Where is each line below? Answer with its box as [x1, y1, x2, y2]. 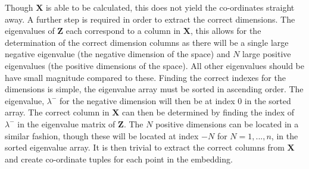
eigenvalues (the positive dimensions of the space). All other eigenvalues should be [5, 59, 304, 71]
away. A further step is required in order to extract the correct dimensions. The [5, 12, 295, 25]
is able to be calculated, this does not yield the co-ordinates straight [45, 1, 295, 13]
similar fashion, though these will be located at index [5, 129, 199, 142]
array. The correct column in [5, 106, 110, 118]
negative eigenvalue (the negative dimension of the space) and [5, 48, 230, 60]
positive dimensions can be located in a [155, 117, 299, 130]
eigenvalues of [5, 24, 55, 37]
